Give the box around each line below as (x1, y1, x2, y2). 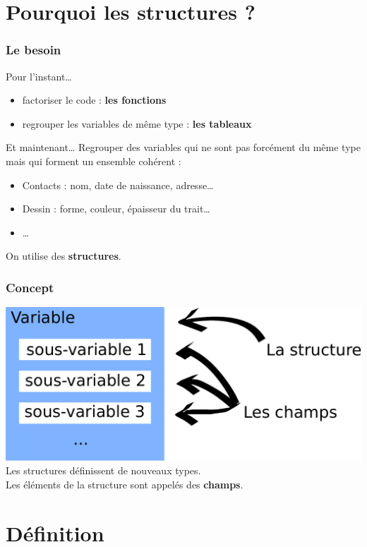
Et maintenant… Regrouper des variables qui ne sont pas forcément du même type (6, 140, 361, 155)
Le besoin (6, 41, 61, 59)
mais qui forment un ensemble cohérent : (6, 153, 181, 168)
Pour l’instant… (6, 68, 72, 83)
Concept (6, 278, 54, 296)
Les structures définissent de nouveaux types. (6, 463, 201, 478)
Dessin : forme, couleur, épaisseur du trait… (22, 201, 210, 216)
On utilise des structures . (6, 248, 121, 263)
